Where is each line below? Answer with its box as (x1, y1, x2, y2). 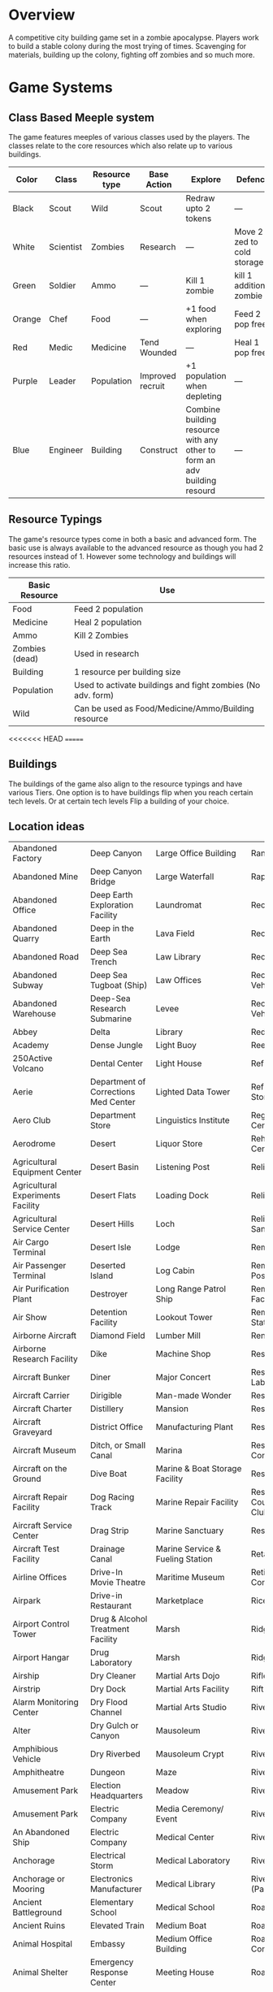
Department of (89, 1076, 146, 1088)
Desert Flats (89, 1190, 136, 1202)
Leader (48, 375, 76, 387)
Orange (12, 313, 41, 324)
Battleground (12, 1907, 63, 1918)
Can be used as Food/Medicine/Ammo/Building (74, 703, 254, 714)
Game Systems (8, 79, 113, 97)
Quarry (12, 933, 40, 944)
